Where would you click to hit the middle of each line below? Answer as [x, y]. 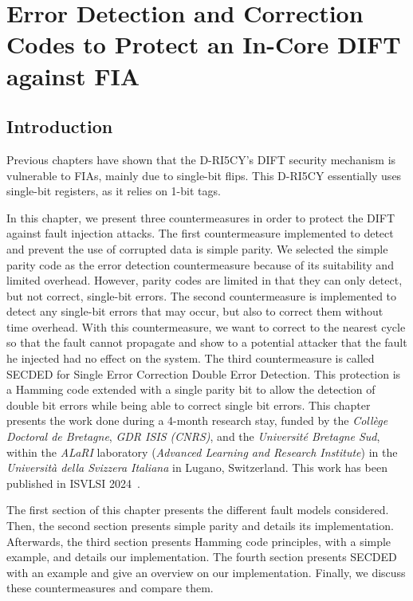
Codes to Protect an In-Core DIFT [204, 44]
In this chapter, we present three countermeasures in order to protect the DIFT [201, 217]
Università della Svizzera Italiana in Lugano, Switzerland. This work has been [197, 467]
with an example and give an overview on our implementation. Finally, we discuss [206, 572]
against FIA [73, 75]
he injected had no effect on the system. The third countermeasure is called [191, 358]
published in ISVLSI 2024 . [73, 483]
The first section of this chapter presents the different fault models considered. [198, 510]
